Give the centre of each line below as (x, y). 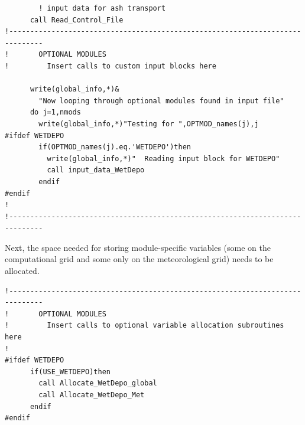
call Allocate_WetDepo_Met (92, 395)
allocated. (22, 271)
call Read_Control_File (77, 20)
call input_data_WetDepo (96, 170)
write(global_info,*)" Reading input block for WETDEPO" (163, 158)
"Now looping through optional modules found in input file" (161, 101)
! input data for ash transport (102, 8)
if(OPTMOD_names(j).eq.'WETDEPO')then (115, 147)
